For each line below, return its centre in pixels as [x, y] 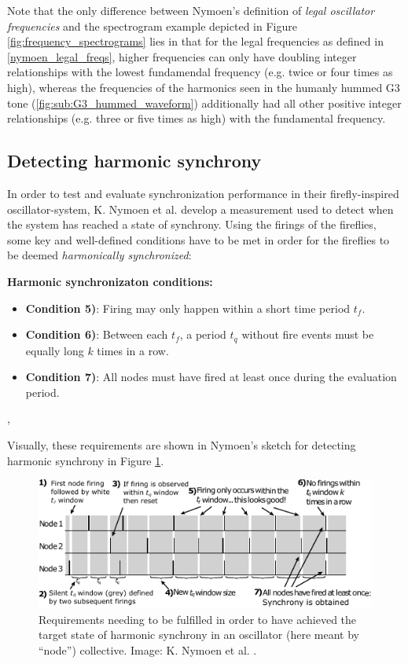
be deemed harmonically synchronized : [99, 255]
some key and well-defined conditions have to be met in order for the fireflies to [198, 239]
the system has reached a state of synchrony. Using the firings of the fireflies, [192, 224]
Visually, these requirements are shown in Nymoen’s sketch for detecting [182, 444]
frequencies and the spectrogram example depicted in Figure [152, 26]
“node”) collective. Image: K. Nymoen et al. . [148, 649]
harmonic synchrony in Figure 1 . [86, 460]
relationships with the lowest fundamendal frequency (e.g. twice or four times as [200, 72]
